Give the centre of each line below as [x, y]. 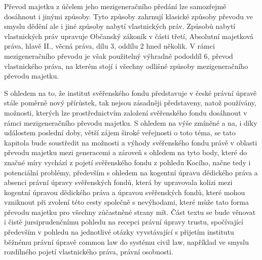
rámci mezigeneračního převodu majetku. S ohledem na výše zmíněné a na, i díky [131, 122]
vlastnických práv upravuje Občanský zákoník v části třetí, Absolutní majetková [129, 36]
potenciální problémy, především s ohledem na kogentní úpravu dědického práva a [131, 172]
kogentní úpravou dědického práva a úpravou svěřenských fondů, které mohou [125, 192]
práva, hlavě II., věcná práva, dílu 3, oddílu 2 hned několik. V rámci [109, 46]
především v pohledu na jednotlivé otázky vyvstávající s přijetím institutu [119, 232]
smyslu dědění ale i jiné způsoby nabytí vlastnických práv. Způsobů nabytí [120, 26]
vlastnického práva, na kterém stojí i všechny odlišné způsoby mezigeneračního [126, 66]
